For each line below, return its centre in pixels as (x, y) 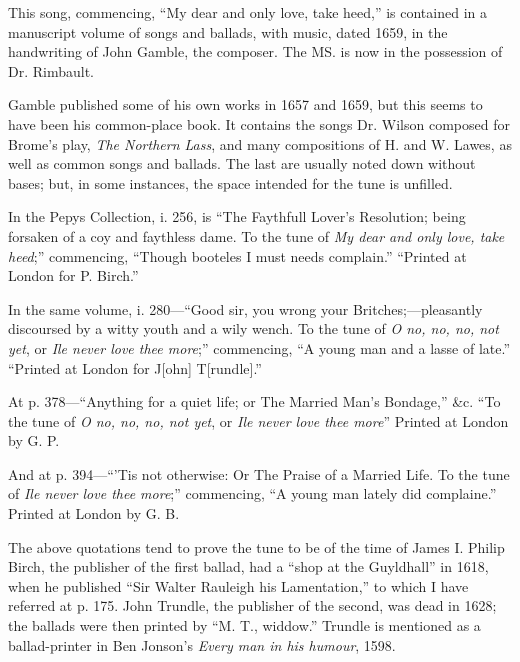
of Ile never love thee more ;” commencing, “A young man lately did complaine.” (252, 493)
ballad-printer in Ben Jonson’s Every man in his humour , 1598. (202, 644)
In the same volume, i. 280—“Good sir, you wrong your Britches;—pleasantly (245, 308)
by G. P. (34, 440)
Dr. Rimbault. (51, 70)
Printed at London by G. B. (94, 513)
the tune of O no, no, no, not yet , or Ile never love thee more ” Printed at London (258, 420)
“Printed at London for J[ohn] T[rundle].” (135, 367)
